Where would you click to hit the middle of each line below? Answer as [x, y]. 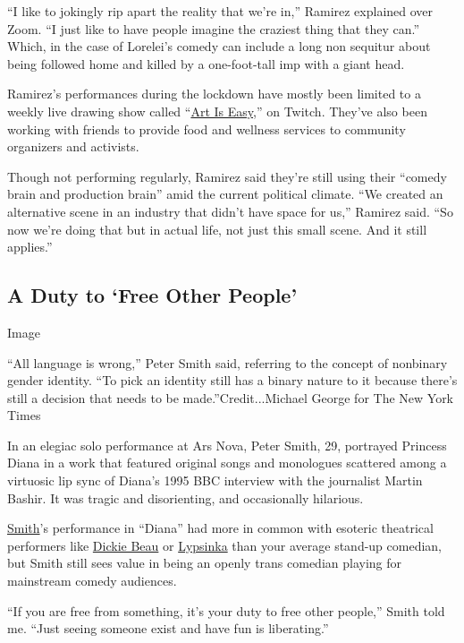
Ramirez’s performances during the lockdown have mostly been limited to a [214, 94]
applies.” [30, 247]
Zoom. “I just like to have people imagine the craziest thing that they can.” [213, 28]
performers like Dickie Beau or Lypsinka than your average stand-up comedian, [225, 545]
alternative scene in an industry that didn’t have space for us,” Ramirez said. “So [230, 211]
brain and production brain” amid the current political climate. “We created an [225, 194]
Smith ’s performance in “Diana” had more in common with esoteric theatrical [220, 528]
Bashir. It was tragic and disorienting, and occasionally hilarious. [186, 497]
